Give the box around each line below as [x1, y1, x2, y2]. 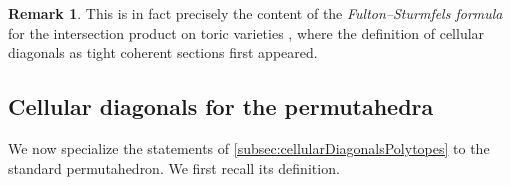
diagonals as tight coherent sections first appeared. [8, 42, 318, 63]
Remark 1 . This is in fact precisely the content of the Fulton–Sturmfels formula [8, 3, 503, 23]
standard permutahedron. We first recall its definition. [8, 157, 340, 178]
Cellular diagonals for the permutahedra [8, 91, 434, 122]
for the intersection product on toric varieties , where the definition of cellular [8, 22, 485, 43]
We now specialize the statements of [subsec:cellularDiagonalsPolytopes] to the [8, 137, 490, 158]
